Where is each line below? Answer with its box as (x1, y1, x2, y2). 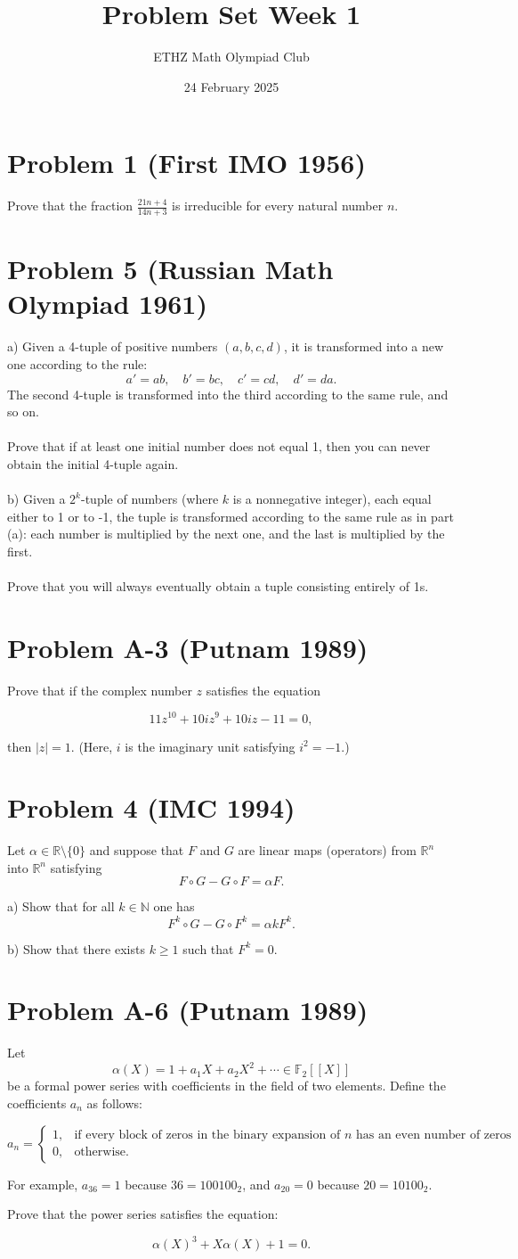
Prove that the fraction (7, 196, 134, 215)
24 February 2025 (183, 77, 279, 95)
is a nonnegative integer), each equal (232, 490, 432, 508)
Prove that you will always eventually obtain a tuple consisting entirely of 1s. (7, 577, 429, 596)
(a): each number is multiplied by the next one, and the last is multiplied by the (7, 524, 445, 543)
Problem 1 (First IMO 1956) (7, 144, 366, 181)
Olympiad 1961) (7, 285, 207, 322)
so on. (7, 402, 39, 421)
